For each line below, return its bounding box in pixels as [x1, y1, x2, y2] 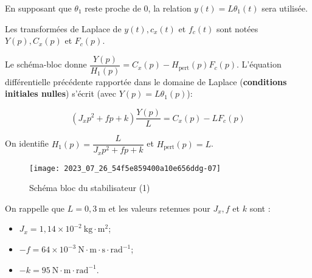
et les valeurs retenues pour [108, 201, 210, 214]
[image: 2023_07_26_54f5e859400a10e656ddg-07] [29, 164, 221, 173]
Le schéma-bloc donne [5, 58, 87, 71]
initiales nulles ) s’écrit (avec [5, 87, 117, 100]
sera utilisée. [262, 2, 308, 14]
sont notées [216, 22, 258, 35]
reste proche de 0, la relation [85, 2, 192, 14]
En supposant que [5, 2, 72, 14]
